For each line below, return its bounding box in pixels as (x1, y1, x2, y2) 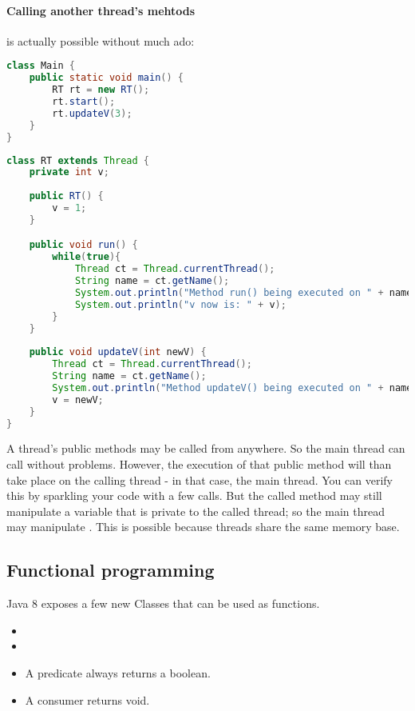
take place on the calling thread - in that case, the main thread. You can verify (6, 471, 393, 488)
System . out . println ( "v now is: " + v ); (74, 298, 287, 310)
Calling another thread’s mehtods (6, 2, 196, 18)
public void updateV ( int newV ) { (29, 346, 207, 358)
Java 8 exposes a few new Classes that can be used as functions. (6, 595, 320, 612)
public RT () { (29, 190, 104, 202)
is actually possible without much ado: (6, 32, 195, 49)
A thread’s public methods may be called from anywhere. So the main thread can (6, 440, 405, 457)
